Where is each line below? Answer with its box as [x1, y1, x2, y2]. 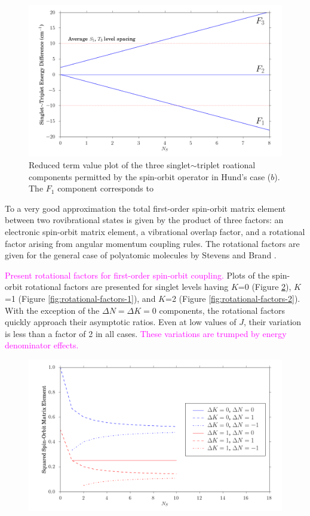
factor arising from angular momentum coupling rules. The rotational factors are [5, 237, 300, 249]
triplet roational [197, 158, 256, 171]
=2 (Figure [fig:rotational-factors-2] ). [165, 292, 300, 304]
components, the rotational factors [159, 304, 286, 316]
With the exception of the [5, 304, 100, 316]
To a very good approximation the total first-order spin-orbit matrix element [5, 202, 286, 214]
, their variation [243, 316, 302, 328]
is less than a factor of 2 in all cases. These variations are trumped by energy [5, 327, 287, 339]
